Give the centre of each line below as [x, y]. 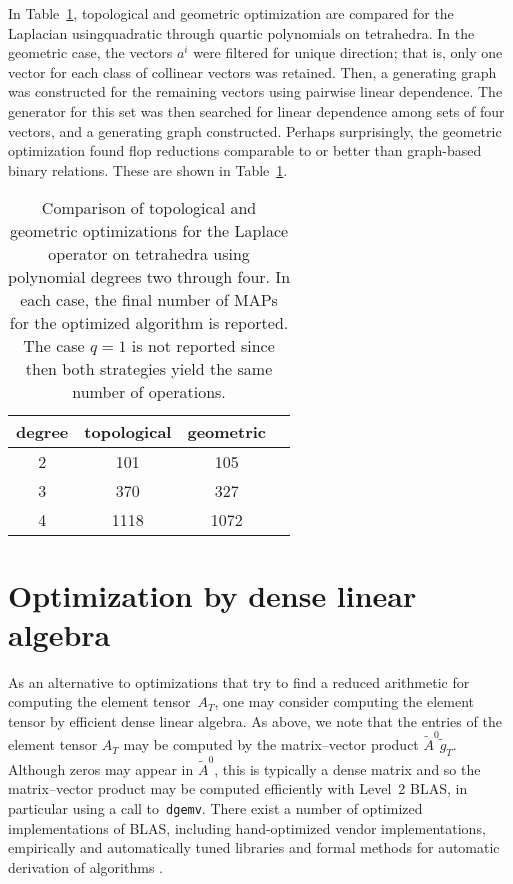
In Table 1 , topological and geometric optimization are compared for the [231, 13]
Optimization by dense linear [212, 594]
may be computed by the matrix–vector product [271, 744]
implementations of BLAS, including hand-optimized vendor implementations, [247, 827]
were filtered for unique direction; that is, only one [348, 52]
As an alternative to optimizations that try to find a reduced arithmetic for [239, 681]
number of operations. [149, 392]
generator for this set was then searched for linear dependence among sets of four [256, 110]
